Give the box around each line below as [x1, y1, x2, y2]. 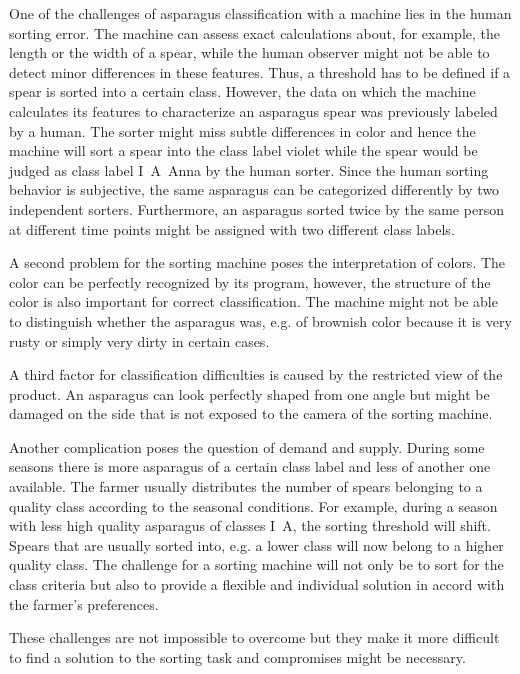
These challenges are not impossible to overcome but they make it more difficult [9, 627, 500, 648]
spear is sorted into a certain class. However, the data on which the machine [9, 81, 476, 102]
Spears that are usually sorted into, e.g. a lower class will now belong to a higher [9, 534, 504, 555]
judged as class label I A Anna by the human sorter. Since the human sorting [9, 159, 489, 180]
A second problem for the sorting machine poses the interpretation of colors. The [9, 252, 506, 273]
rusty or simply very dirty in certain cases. [9, 330, 270, 351]
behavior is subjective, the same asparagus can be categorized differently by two [9, 179, 500, 200]
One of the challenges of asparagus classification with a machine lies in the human [9, 3, 512, 23]
